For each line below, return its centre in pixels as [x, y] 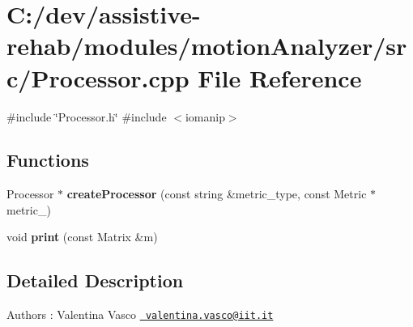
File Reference [280, 77]
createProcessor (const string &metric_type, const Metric [217, 194]
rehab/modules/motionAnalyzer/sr [207, 46]
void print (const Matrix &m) [82, 237]
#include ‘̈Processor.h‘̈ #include [87, 116]
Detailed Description [95, 280]
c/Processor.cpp [98, 77]
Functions [48, 160]
